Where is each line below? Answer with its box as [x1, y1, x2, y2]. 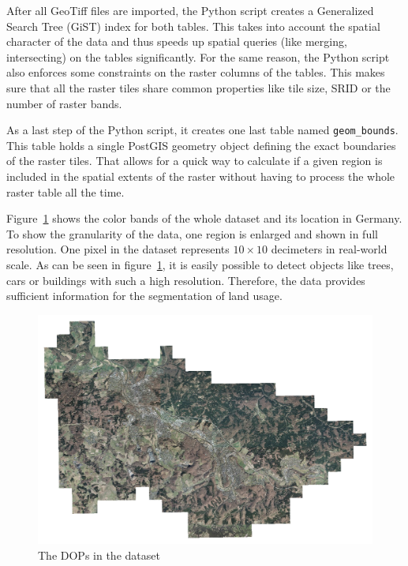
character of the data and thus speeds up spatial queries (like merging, [6, 33, 347, 50]
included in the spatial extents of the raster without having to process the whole [6, 168, 395, 184]
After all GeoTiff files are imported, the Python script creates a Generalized [6, 2, 374, 18]
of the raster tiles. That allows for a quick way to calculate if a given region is [6, 152, 383, 169]
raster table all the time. [6, 183, 125, 200]
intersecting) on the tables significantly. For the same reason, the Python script [6, 48, 390, 65]
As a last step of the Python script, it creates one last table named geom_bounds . [6, 122, 399, 138]
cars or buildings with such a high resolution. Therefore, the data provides [6, 272, 365, 288]
